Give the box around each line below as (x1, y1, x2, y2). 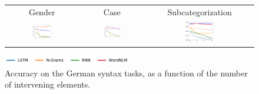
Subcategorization (167, 5, 232, 18)
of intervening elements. (5, 78, 91, 90)
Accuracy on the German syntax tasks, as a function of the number (5, 66, 248, 79)
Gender (28, 5, 55, 18)
